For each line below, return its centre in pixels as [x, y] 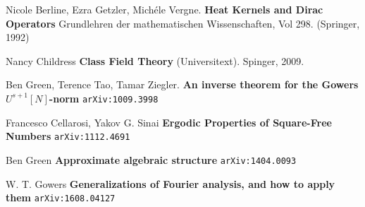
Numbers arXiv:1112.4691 [68, 136]
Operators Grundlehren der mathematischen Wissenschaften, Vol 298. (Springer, [183, 23]
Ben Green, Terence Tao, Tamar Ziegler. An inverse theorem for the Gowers [182, 84]
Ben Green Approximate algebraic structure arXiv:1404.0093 [151, 159]
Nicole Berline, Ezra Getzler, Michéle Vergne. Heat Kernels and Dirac [165, 9]
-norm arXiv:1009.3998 [104, 98]
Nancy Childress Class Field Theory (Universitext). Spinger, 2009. [155, 60]
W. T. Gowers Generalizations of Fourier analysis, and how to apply [171, 183]
